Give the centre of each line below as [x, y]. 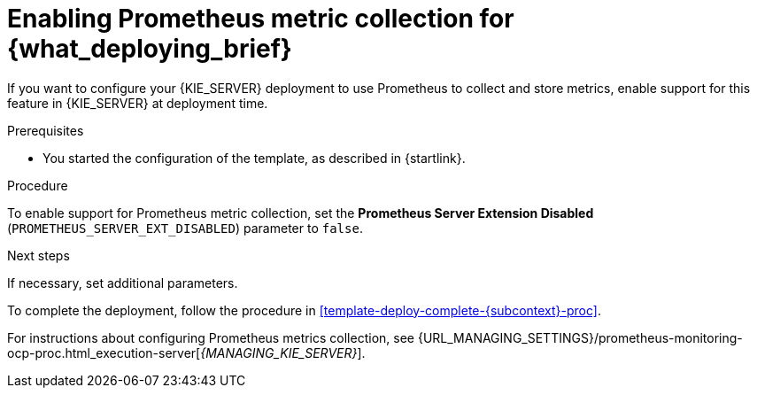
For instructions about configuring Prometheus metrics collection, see [211, 337]
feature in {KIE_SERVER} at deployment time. [138, 103]
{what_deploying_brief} [150, 49]
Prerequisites [46, 130]
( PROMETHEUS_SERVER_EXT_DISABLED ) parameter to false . [185, 228]
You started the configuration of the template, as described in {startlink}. [254, 158]
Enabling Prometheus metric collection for [261, 19]
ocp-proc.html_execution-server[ [104, 352]
